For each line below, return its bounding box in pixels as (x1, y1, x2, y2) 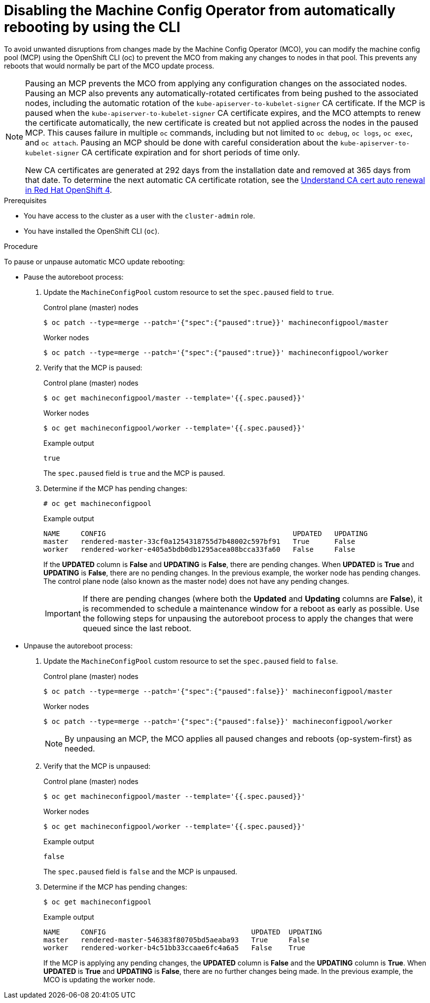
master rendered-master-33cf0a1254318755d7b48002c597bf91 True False (43, 537, 356, 545)
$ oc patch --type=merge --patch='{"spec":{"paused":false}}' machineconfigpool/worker (43, 717, 393, 725)
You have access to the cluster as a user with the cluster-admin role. (24, 211, 255, 220)
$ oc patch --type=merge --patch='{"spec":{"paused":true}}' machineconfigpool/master (43, 318, 389, 326)
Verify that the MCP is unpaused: (43, 761, 151, 770)
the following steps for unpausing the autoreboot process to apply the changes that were (82, 613, 413, 623)
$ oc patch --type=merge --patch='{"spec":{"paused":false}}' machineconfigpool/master (43, 687, 393, 695)
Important (45, 608, 81, 618)
